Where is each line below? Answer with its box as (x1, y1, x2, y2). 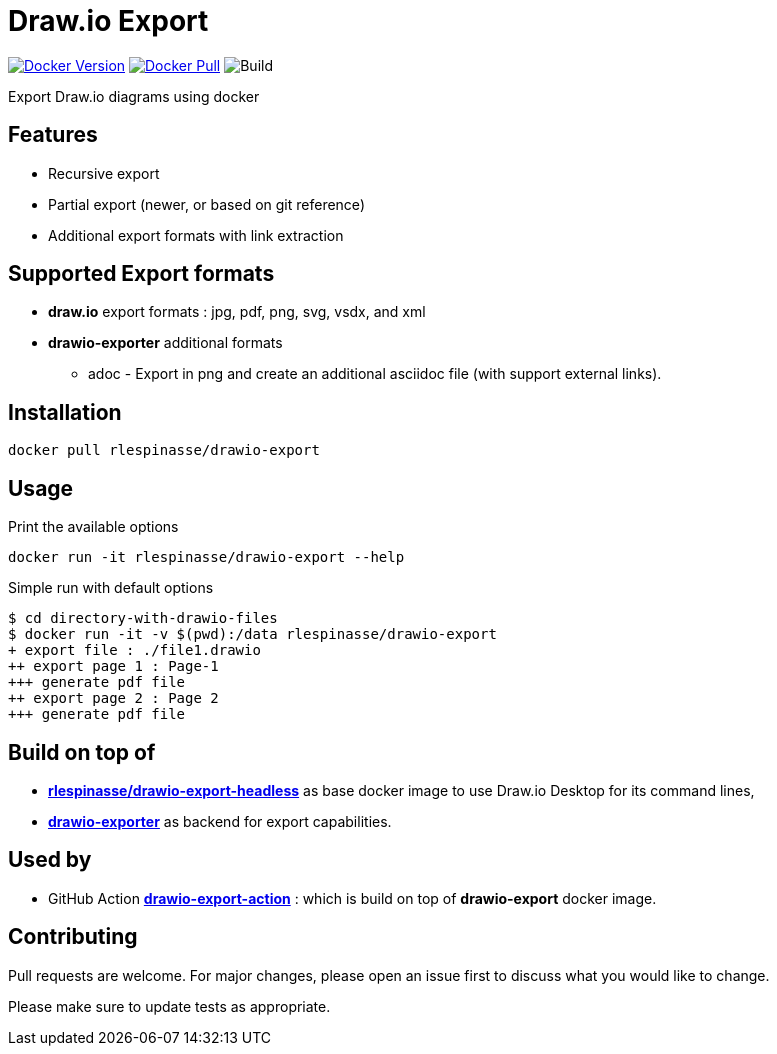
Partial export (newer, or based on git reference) (48, 195, 365, 213)
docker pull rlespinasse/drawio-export (8, 442, 320, 459)
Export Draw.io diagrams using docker (8, 87, 260, 105)
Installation (8, 399, 122, 425)
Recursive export (48, 164, 160, 182)
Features (8, 122, 98, 148)
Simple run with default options (8, 579, 214, 597)
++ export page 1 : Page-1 (8, 658, 219, 675)
